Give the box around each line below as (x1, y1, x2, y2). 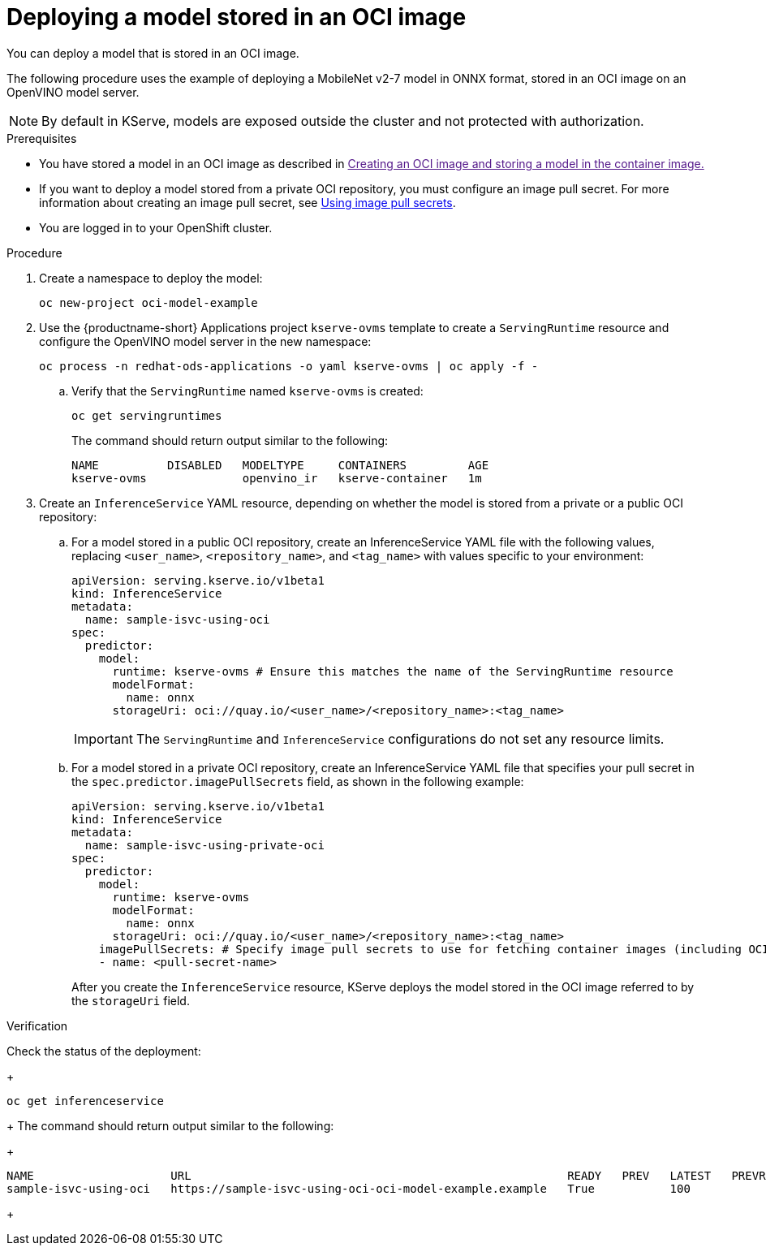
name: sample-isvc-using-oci (84, 612, 270, 626)
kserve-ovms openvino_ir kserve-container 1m (71, 471, 482, 485)
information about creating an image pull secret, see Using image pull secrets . (39, 195, 456, 209)
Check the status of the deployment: (6, 1043, 201, 1058)
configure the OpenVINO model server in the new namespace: (39, 334, 372, 348)
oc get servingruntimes (71, 408, 222, 422)
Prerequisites (6, 131, 77, 145)
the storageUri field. (71, 993, 190, 1008)
